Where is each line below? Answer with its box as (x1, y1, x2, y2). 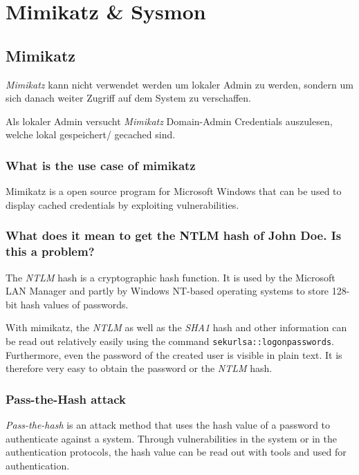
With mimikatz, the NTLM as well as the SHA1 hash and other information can (6, 320, 347, 335)
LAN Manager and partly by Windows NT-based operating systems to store (6, 283, 329, 298)
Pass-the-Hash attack (6, 390, 126, 407)
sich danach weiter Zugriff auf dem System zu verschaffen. (6, 91, 251, 105)
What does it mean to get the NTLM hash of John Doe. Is (6, 227, 342, 244)
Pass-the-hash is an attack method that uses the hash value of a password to (6, 417, 331, 431)
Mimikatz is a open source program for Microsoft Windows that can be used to (6, 184, 342, 198)
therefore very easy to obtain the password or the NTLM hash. (6, 361, 273, 375)
